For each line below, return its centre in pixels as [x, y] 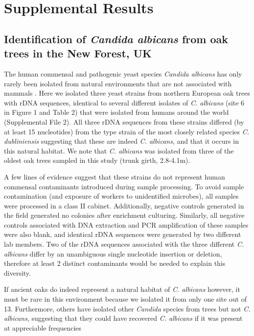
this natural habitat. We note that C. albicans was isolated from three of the [119, 150]
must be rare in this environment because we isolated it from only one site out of [125, 299]
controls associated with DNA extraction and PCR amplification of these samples [126, 224]
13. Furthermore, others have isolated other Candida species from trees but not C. [127, 308]
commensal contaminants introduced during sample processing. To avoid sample [124, 186]
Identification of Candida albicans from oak [116, 39]
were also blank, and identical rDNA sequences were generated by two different [123, 234]
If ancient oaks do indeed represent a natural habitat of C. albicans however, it [122, 289]
